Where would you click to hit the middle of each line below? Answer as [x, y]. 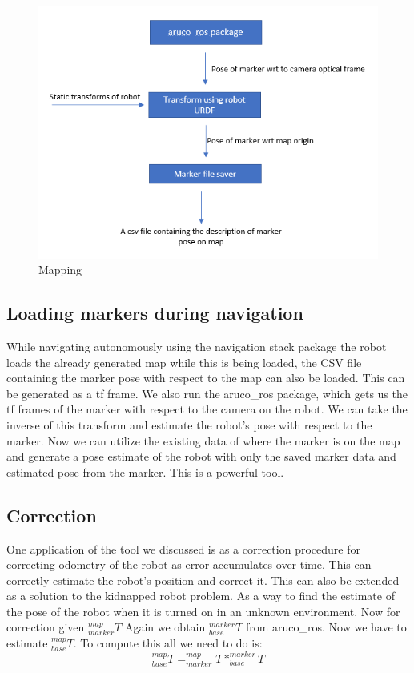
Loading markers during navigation [155, 313]
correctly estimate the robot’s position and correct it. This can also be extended [203, 580]
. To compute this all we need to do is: [168, 643]
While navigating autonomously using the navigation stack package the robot [197, 346]
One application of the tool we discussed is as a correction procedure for [183, 548]
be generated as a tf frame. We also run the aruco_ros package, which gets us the [207, 393]
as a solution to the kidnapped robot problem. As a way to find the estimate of [201, 596]
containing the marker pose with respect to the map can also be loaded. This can [206, 378]
